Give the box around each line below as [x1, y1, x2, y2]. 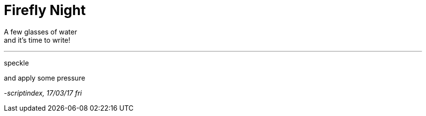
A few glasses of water [4, 27, 77, 36]
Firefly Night [4, 2, 86, 18]
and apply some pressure [4, 73, 86, 82]
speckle [4, 58, 29, 67]
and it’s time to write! [4, 35, 71, 44]
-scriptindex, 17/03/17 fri [4, 88, 82, 97]
